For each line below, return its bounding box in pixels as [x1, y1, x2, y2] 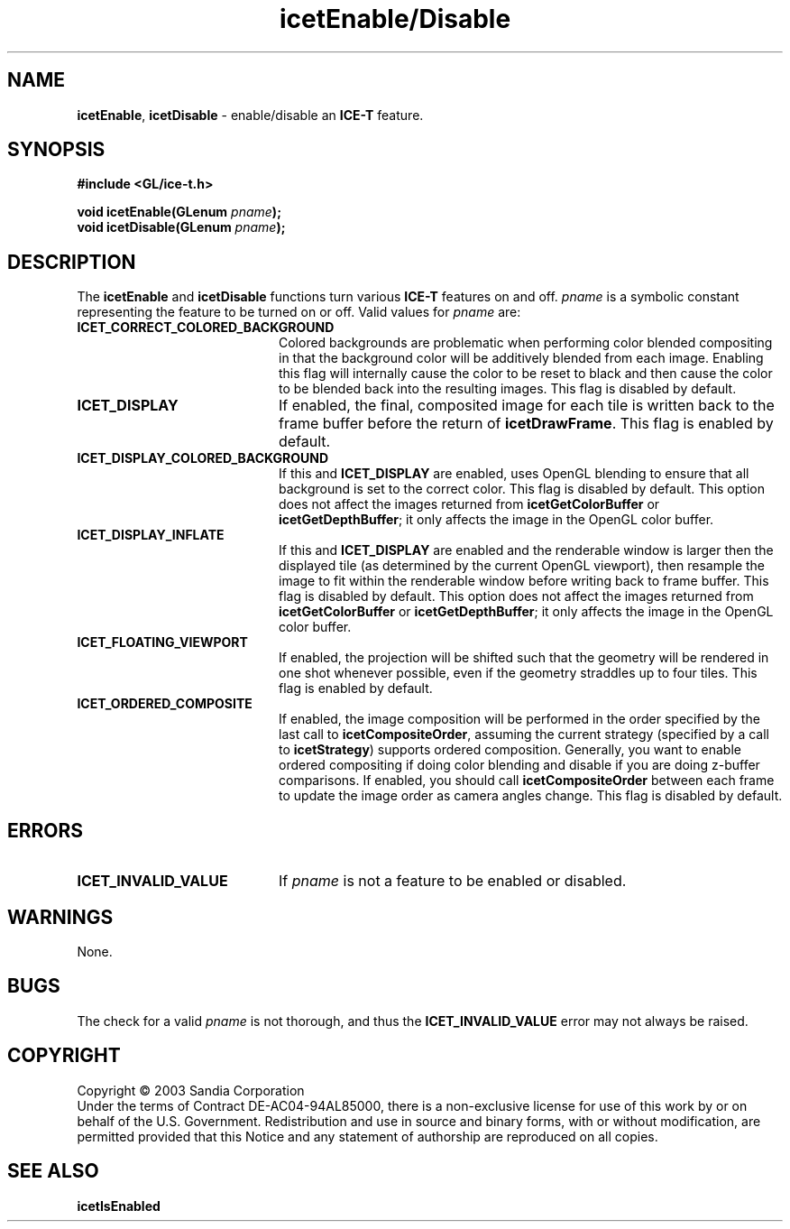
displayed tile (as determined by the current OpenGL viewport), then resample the [279, 558, 766, 574]
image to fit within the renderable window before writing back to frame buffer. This [279, 573, 769, 589]
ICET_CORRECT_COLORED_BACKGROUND [77, 319, 335, 336]
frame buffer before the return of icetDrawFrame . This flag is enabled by [278, 414, 774, 433]
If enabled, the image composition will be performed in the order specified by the [279, 711, 760, 727]
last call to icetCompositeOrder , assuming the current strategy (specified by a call [279, 726, 769, 743]
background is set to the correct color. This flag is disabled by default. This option [279, 481, 765, 497]
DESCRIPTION [7, 250, 136, 273]
